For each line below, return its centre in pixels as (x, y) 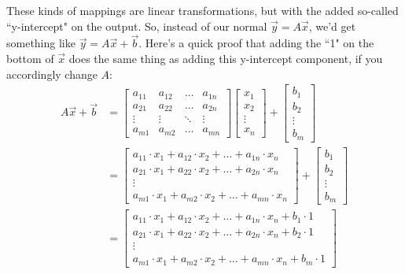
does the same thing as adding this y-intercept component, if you (226, 58)
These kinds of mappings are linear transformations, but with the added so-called (202, 10)
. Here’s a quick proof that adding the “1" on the (256, 43)
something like (41, 43)
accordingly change (52, 74)
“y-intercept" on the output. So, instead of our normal (137, 26)
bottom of (30, 58)
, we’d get (332, 26)
